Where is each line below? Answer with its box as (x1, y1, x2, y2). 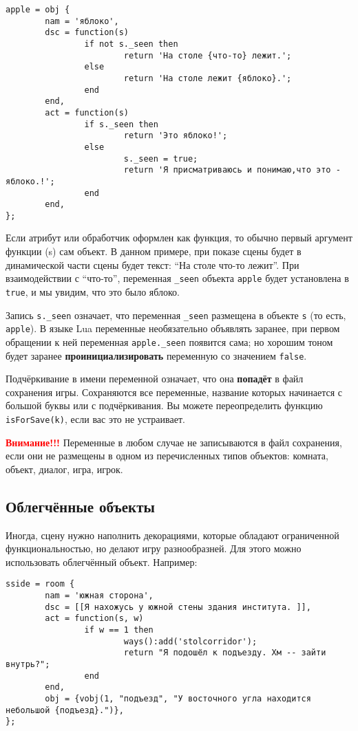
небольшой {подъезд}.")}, (6, 705, 124, 715)
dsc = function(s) (45, 28, 129, 38)
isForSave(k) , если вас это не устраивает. (6, 411, 185, 426)
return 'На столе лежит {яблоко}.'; (123, 73, 292, 83)
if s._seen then (84, 119, 158, 129)
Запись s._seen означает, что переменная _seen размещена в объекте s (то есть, (6, 307, 346, 322)
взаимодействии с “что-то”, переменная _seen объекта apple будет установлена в (6, 271, 349, 285)
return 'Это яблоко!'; (123, 131, 228, 141)
